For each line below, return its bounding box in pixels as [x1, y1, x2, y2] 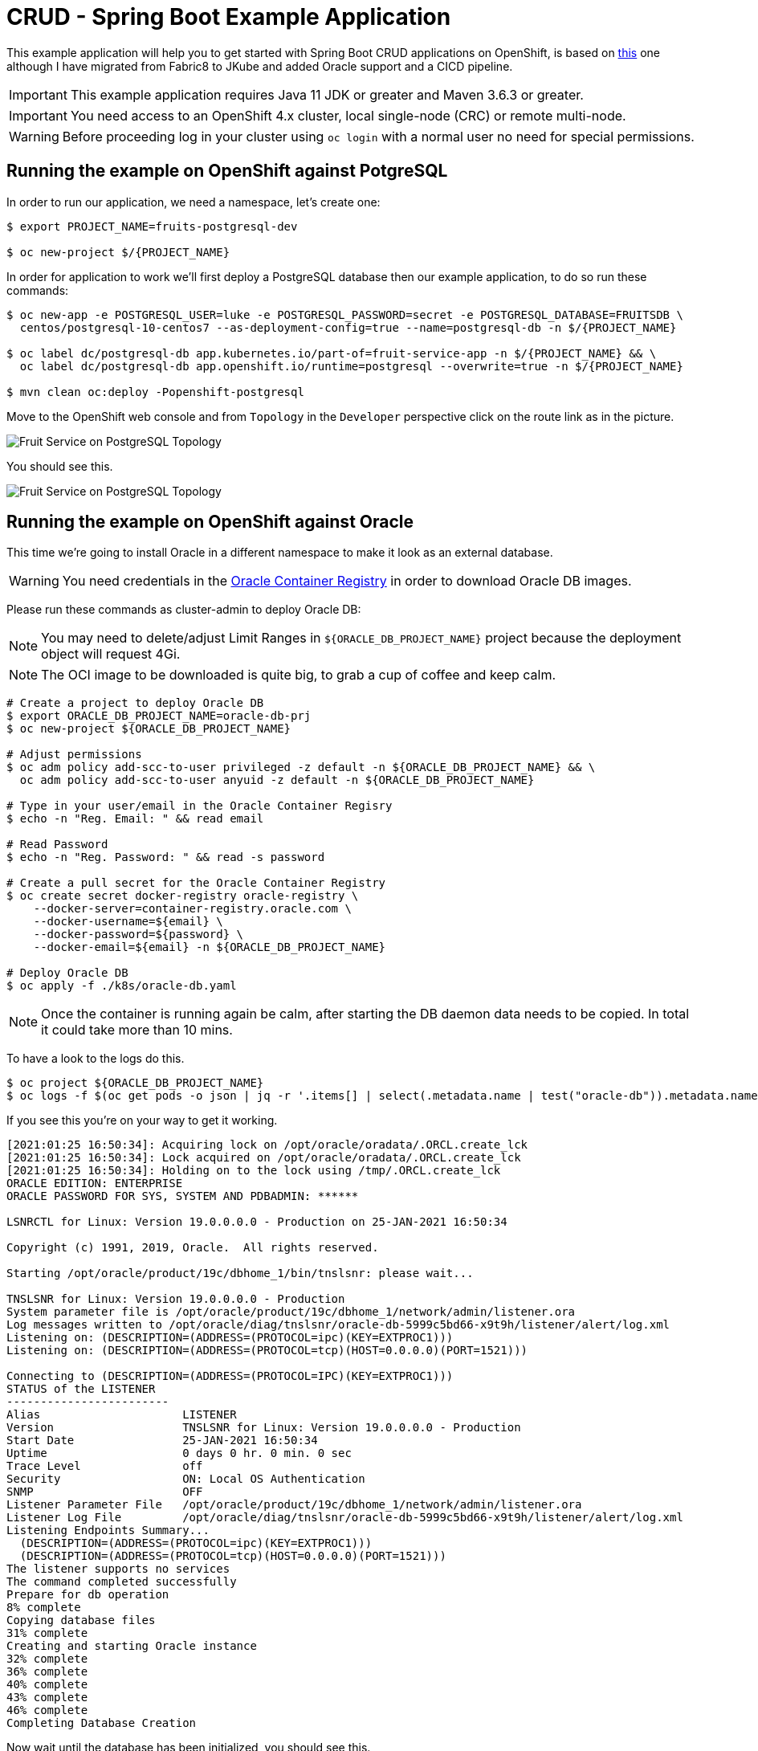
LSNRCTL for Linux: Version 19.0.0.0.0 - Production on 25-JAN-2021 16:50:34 [6, 1215, 507, 1229]
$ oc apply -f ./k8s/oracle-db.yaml [6, 979, 237, 993]
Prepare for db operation [6, 1588, 169, 1602]
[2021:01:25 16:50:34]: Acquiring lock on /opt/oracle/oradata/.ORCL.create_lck [6, 1138, 528, 1152]
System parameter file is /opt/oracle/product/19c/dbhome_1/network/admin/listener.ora [6, 1305, 576, 1319]
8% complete [6, 1601, 81, 1614]
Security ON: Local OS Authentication [6, 1472, 365, 1486]
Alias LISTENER [6, 1408, 237, 1422]
